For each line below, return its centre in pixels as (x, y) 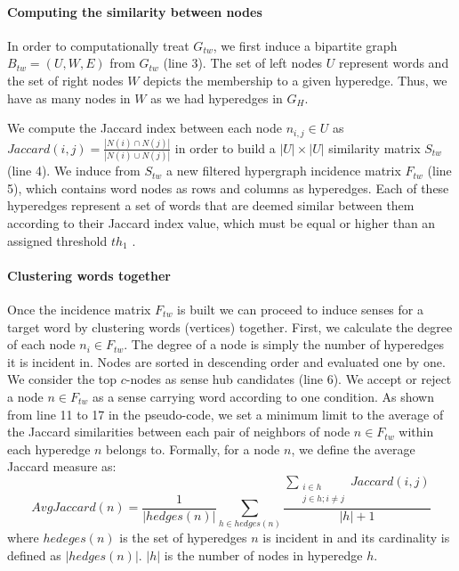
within (416, 432)
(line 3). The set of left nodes (243, 63)
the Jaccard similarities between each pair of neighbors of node (179, 432)
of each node (41, 344)
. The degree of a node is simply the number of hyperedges (284, 344)
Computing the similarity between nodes (135, 11)
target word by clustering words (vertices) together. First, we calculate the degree (230, 326)
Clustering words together (89, 275)
